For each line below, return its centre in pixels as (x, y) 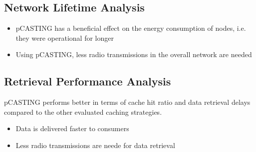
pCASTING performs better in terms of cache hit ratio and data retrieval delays (127, 102)
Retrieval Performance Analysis (88, 81)
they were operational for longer (65, 38)
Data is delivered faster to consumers (72, 128)
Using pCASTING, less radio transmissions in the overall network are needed (134, 54)
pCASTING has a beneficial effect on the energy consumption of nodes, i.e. (131, 28)
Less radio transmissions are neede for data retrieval (95, 145)
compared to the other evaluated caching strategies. (83, 112)
